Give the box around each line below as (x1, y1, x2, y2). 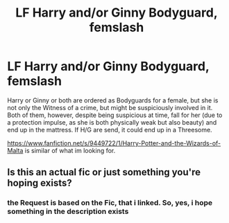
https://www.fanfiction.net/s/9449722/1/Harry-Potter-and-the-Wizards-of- (7, 139, 221, 147)
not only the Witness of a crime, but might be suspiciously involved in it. (7, 103, 213, 111)
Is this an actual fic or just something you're (7, 166, 201, 178)
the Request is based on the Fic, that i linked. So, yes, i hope (7, 198, 213, 208)
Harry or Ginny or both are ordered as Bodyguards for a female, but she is (7, 96, 219, 105)
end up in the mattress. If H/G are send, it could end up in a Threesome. (7, 125, 213, 134)
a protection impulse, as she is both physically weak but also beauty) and (7, 118, 217, 126)
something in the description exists (7, 206, 129, 216)
